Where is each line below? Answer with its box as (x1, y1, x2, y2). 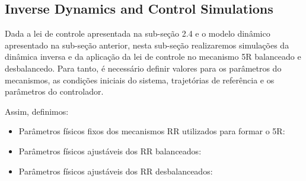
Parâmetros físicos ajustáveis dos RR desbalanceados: (18, 164, 213, 177)
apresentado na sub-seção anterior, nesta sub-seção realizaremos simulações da (5, 38, 289, 51)
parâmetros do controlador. (5, 85, 104, 98)
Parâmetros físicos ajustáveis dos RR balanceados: (18, 144, 202, 157)
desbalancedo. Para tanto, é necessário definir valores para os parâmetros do (5, 62, 282, 74)
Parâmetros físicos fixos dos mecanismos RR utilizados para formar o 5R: (18, 125, 285, 137)
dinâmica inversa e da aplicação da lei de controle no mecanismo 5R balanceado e (5, 50, 301, 63)
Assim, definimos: (5, 105, 69, 117)
